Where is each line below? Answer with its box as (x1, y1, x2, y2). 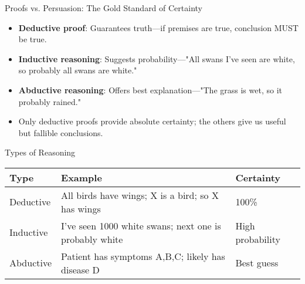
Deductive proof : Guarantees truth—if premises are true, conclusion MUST (18, 21, 299, 33)
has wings (61, 201, 101, 215)
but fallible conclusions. (18, 126, 103, 138)
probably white (61, 232, 123, 246)
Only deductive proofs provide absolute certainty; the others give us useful (18, 115, 286, 127)
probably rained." (18, 95, 81, 107)
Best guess (235, 256, 279, 270)
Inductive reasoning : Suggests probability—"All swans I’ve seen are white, (18, 52, 295, 65)
